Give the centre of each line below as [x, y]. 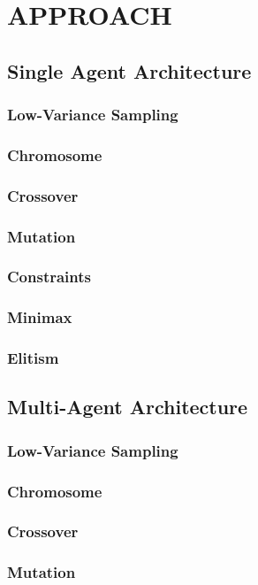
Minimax [40, 317]
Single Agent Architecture [129, 70]
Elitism [33, 358]
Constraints [49, 277]
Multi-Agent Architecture [128, 407]
